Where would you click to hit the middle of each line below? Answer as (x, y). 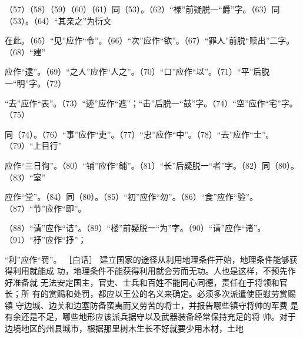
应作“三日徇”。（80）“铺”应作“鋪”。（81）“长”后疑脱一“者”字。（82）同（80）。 (152, 165)
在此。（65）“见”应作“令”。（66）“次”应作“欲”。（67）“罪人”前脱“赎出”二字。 (150, 40)
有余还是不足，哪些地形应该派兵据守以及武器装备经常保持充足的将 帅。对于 (150, 317)
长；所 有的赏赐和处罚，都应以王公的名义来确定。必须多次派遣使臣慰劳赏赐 (150, 294)
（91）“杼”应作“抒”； (46, 239)
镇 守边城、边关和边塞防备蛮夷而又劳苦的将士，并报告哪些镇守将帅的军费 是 (152, 305)
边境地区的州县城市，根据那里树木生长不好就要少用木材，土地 (124, 328)
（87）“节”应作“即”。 (46, 208)
